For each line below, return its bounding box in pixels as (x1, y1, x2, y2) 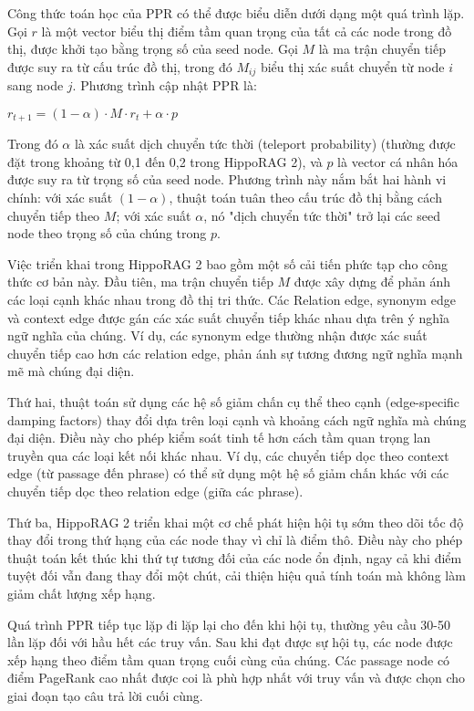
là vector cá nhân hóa (337, 152, 459, 171)
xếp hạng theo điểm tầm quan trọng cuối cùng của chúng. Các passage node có (7, 650, 450, 669)
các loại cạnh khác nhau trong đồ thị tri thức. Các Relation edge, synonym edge (7, 290, 456, 309)
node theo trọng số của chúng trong (7, 224, 207, 243)
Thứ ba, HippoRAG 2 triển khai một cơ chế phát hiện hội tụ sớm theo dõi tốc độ (7, 512, 464, 531)
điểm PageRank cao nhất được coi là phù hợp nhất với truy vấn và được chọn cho (7, 668, 466, 687)
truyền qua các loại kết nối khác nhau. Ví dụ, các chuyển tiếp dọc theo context (7, 445, 449, 465)
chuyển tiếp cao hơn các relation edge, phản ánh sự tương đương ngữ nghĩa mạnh (7, 343, 463, 362)
